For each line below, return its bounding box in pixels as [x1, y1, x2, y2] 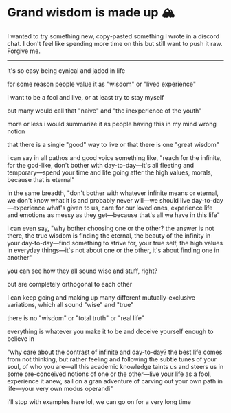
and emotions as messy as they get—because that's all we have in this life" [7, 210, 220, 219]
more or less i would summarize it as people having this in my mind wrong [7, 120, 217, 128]
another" [7, 253, 32, 261]
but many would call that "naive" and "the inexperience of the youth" [7, 107, 202, 115]
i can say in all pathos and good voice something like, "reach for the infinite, [7, 153, 222, 161]
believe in [7, 334, 34, 343]
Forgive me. [7, 47, 41, 55]
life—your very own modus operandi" [7, 384, 113, 392]
